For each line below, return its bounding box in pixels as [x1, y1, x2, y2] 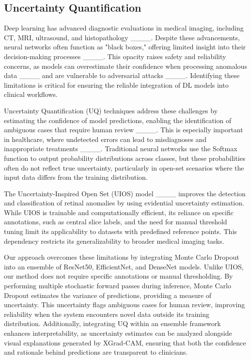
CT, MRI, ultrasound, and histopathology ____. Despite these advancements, [4, 32, 240, 42]
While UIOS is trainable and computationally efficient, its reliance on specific [4, 207, 234, 217]
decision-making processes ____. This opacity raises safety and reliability [4, 51, 226, 61]
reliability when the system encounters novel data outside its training [4, 309, 210, 319]
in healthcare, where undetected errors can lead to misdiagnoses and [4, 134, 207, 144]
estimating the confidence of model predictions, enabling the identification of [4, 115, 232, 125]
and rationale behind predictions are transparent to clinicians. [4, 347, 188, 357]
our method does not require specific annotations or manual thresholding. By [4, 271, 233, 281]
